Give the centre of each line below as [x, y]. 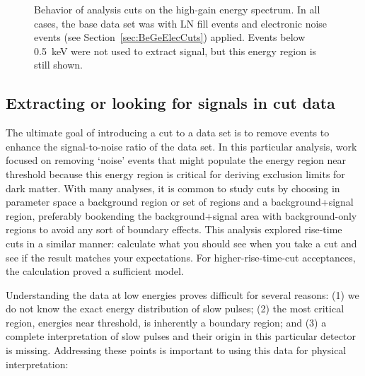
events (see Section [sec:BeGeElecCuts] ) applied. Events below [170, 37]
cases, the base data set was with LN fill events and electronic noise [181, 23]
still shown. [58, 65]
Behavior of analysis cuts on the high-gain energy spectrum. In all [177, 9]
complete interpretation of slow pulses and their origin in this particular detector [181, 336]
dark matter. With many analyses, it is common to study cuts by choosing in [173, 188]
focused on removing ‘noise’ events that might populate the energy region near [176, 160]
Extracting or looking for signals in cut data [170, 103]
